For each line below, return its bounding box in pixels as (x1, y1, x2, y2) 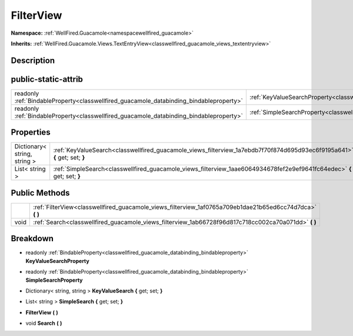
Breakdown (11, 234, 54, 244)
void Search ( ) (25, 320, 62, 327)
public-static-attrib (11, 74, 84, 84)
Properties (11, 127, 51, 138)
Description (11, 55, 55, 65)
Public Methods (11, 188, 70, 198)
